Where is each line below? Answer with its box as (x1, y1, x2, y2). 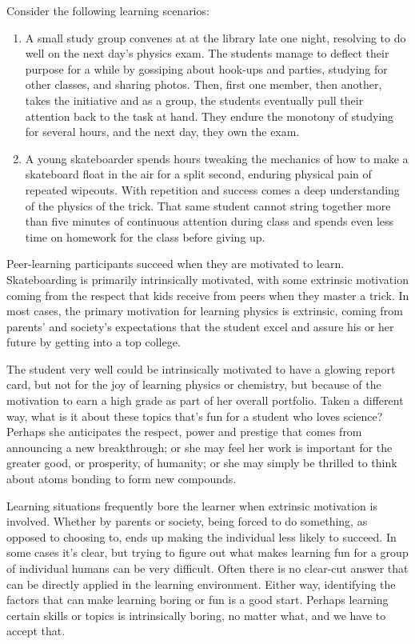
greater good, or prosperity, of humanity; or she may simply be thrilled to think (6, 454, 397, 471)
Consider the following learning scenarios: (6, 2, 209, 18)
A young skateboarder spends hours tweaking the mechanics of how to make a (25, 150, 409, 166)
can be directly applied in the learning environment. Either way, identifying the (6, 575, 396, 592)
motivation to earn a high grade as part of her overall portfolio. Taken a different (6, 392, 404, 409)
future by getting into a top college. (6, 334, 181, 350)
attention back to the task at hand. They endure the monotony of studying (25, 107, 394, 124)
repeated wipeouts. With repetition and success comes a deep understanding (25, 181, 400, 198)
